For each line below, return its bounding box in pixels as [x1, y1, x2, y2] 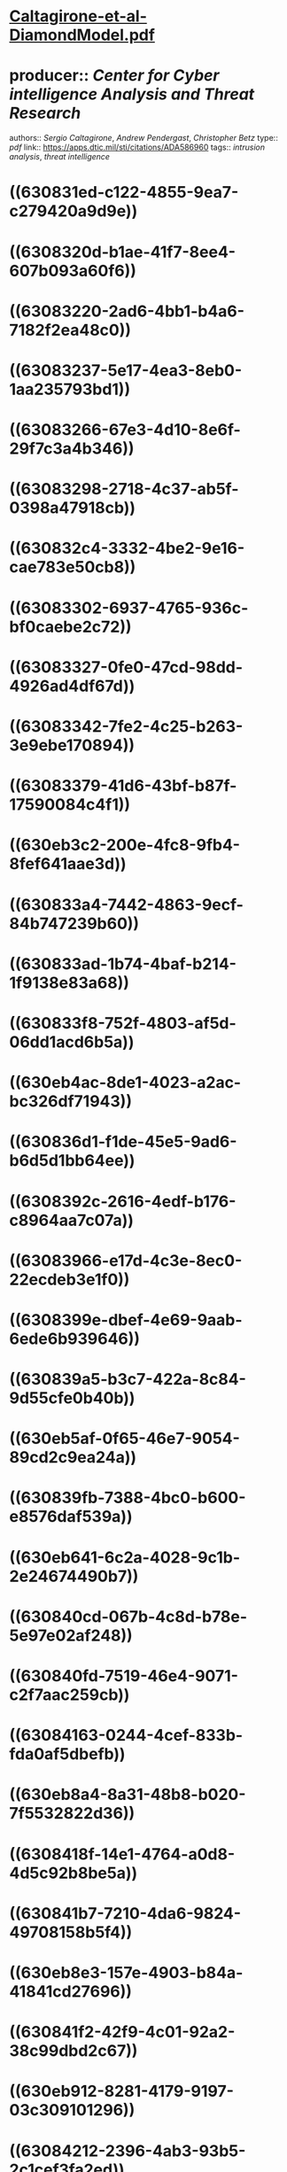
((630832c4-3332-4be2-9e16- [9, 539, 245, 559]
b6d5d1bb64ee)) [9, 1151, 136, 1171]
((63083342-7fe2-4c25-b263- [9, 717, 244, 736]
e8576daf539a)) [9, 1507, 133, 1527]
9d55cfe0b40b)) [9, 1388, 136, 1408]
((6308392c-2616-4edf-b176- [9, 1191, 237, 1211]
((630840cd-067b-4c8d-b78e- [9, 1606, 248, 1626]
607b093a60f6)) [9, 260, 137, 281]
